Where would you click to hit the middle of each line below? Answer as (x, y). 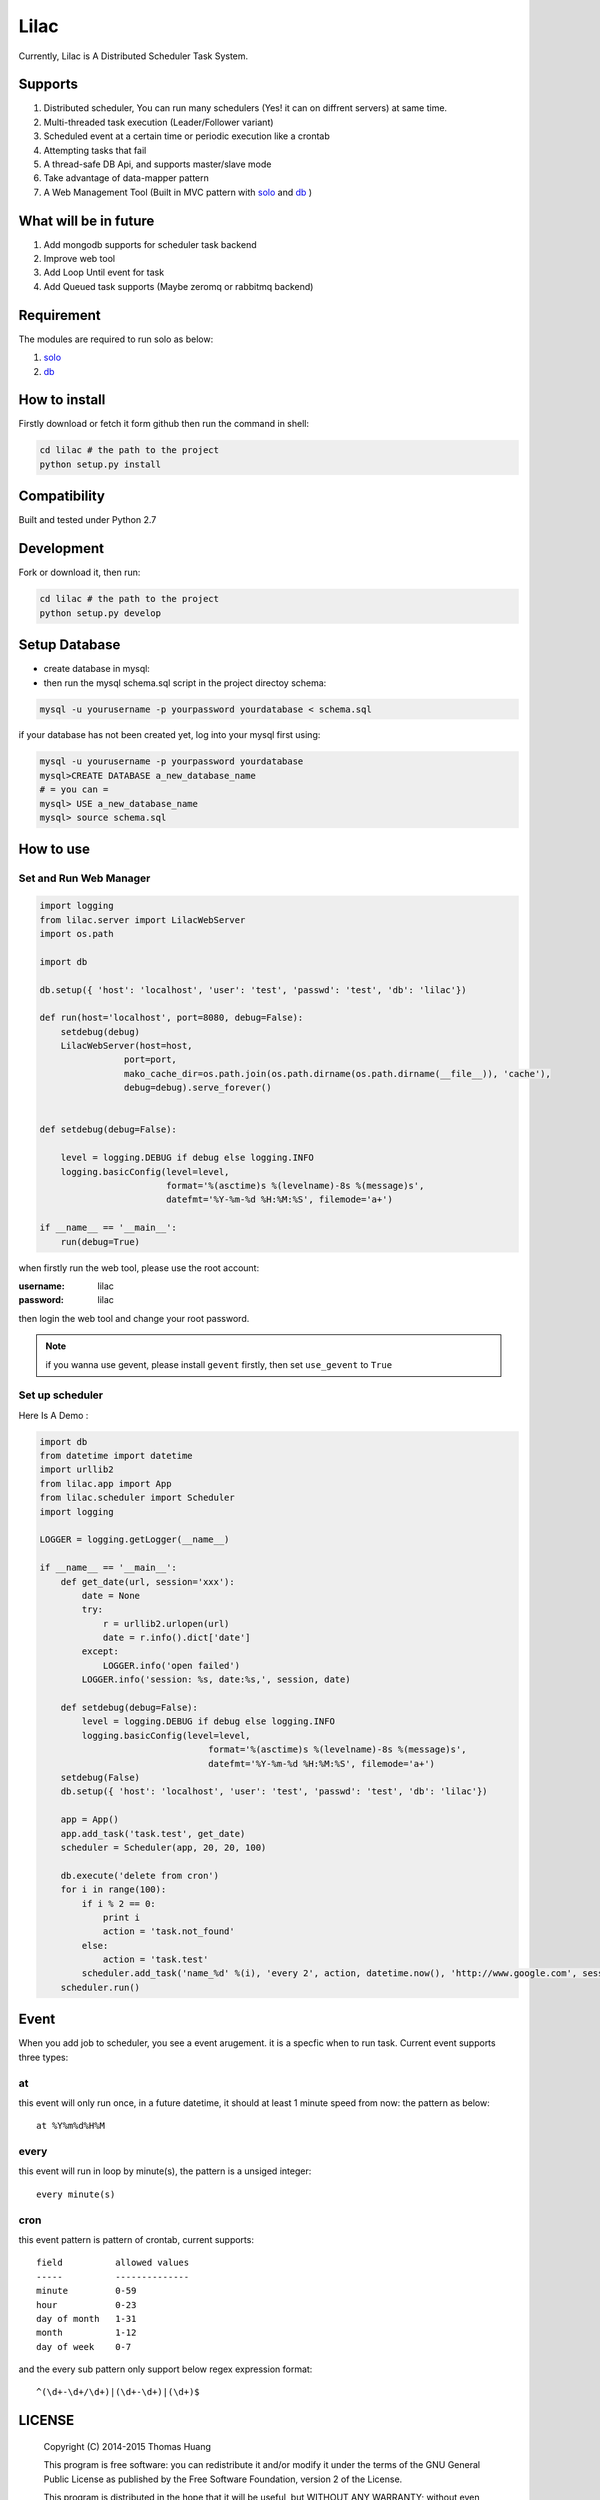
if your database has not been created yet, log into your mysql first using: (169, 735)
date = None (110, 1595)
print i (121, 1917)
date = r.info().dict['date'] (176, 1638)
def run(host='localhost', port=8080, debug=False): (171, 1018)
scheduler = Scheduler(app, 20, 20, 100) (163, 1847)
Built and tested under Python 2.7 (87, 520)
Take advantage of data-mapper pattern (126, 178)
